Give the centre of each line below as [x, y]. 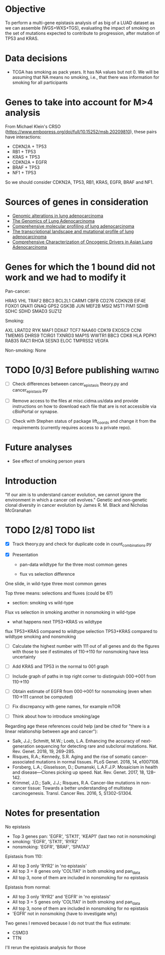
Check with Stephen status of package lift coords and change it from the [84, 422]
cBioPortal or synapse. [35, 412]
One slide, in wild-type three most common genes [56, 583]
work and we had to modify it [66, 277]
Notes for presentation [52, 813]
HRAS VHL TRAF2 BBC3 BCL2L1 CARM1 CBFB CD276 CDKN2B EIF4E [76, 300]
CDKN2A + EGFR [30, 162]
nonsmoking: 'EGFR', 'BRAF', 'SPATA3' [51, 847]
